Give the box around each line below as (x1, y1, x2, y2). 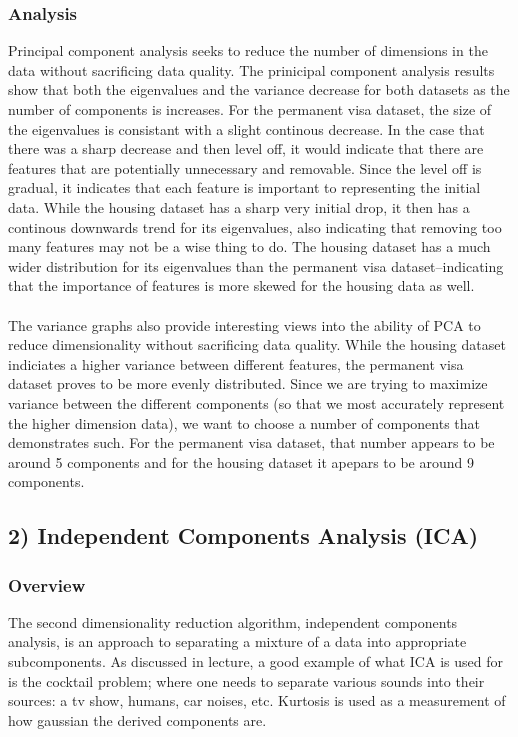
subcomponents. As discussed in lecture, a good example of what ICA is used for (8, 651, 503, 672)
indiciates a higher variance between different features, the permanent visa (8, 353, 464, 374)
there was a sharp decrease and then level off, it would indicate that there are (8, 138, 484, 159)
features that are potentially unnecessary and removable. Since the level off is (8, 157, 482, 178)
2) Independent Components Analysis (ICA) (8, 520, 479, 551)
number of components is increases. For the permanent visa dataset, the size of (8, 99, 492, 119)
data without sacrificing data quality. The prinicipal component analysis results (8, 59, 495, 80)
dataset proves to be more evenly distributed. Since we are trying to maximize (8, 373, 488, 394)
